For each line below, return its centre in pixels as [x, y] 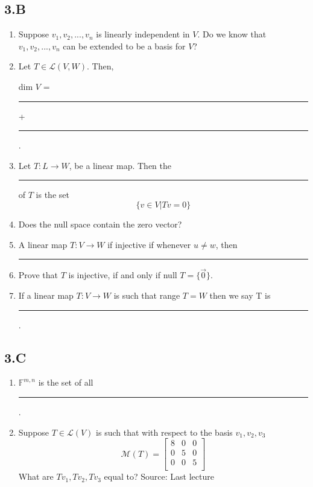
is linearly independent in [143, 34]
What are [36, 476]
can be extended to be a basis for [124, 46]
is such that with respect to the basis [164, 432]
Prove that [38, 275]
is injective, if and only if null [123, 275]
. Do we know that [232, 34]
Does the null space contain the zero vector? [100, 224]
